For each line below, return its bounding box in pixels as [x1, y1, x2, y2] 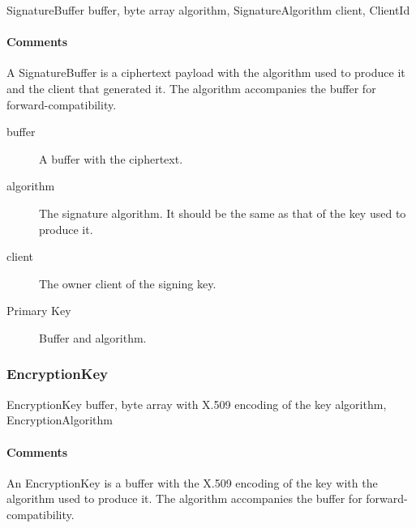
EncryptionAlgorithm [6, 411, 113, 428]
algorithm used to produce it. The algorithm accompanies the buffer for [6, 490, 362, 507]
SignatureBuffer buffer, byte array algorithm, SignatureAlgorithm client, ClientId [6, 2, 410, 18]
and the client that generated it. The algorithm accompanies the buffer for [6, 79, 376, 96]
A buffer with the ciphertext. [39, 150, 183, 167]
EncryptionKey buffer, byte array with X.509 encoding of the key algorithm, [6, 395, 387, 412]
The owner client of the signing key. [39, 275, 217, 292]
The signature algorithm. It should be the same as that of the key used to [39, 204, 406, 221]
